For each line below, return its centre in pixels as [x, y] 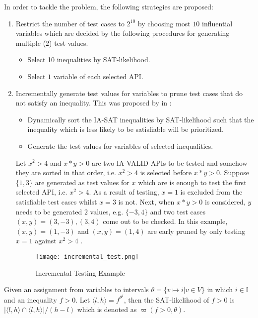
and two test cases [178, 211]
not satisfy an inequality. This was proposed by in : [94, 103]
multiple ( [31, 43]
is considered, [225, 201]
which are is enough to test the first [192, 182]
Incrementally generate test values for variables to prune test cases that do [129, 93]
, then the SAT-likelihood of [166, 299]
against [46, 241]
